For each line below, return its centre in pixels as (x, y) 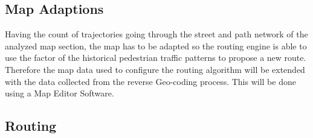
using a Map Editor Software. (60, 93)
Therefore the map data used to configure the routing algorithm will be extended (155, 69)
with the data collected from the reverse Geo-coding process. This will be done (150, 81)
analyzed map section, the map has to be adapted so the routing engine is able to (156, 45)
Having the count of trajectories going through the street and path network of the (156, 34)
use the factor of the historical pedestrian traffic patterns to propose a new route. (156, 58)
